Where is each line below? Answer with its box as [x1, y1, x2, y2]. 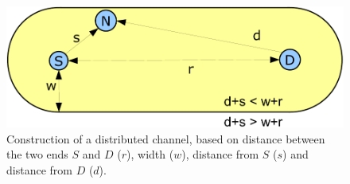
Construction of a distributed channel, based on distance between [6, 130, 325, 147]
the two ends [6, 146, 68, 162]
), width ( [126, 146, 174, 162]
